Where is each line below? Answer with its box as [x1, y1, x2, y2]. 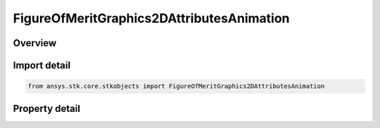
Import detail [13, 59, 70, 71]
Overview [13, 37, 57, 49]
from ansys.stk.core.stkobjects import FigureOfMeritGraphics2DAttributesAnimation [27, 83, 325, 90]
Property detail [13, 102, 81, 115]
